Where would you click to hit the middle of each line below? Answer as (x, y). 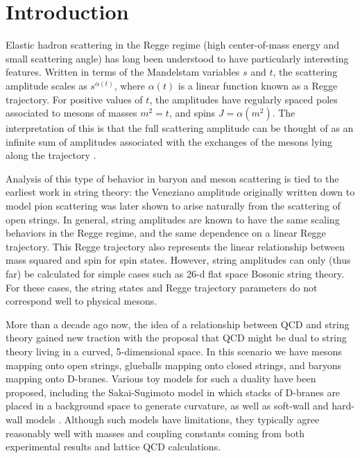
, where (130, 85)
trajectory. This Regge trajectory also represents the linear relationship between (175, 246)
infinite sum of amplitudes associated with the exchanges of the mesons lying (169, 141)
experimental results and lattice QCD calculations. (113, 447)
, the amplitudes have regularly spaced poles (243, 99)
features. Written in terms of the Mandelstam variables (123, 72)
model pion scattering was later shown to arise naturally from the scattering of (173, 206)
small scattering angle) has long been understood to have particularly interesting (177, 58)
